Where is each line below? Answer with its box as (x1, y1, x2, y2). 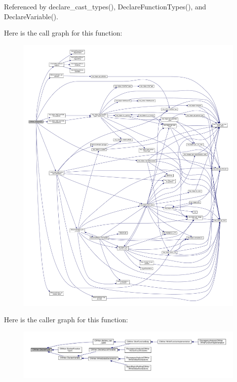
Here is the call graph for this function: (4, 28, 122, 38)
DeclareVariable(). (4, 11, 58, 21)
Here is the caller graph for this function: (4, 314, 128, 325)
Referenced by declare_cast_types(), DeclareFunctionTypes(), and (4, 1, 206, 11)
